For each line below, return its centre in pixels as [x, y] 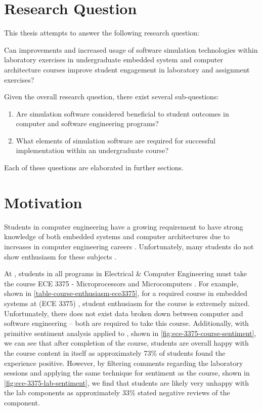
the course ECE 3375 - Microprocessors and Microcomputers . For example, [121, 283]
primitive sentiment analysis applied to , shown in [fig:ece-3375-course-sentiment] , [130, 333]
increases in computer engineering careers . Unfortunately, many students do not [129, 246]
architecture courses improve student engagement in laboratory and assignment [127, 69]
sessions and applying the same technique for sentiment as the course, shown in [127, 373]
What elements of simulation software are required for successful [116, 140]
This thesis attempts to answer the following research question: [102, 33]
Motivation [43, 202]
